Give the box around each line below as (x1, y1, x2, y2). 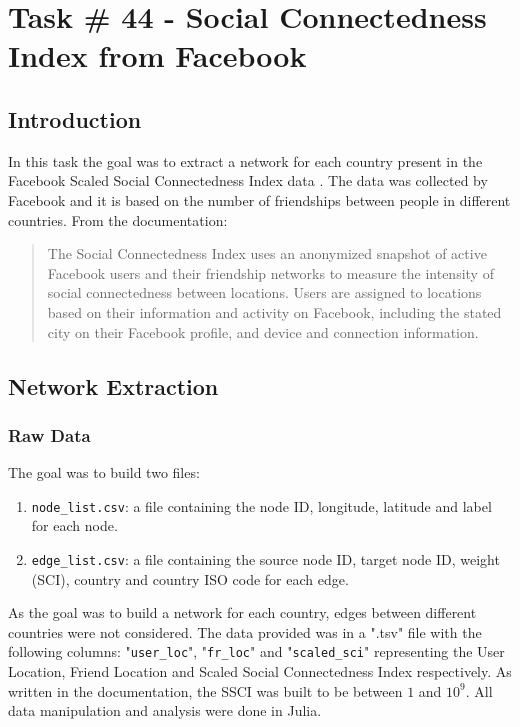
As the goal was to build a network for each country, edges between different (8, 602, 477, 623)
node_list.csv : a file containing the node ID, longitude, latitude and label (31, 495, 492, 516)
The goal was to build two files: (8, 462, 200, 483)
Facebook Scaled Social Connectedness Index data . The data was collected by (8, 170, 488, 191)
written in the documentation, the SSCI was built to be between (8, 680, 403, 701)
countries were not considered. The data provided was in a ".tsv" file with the (8, 621, 482, 642)
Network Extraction (8, 370, 219, 401)
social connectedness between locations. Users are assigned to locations (47, 282, 482, 303)
